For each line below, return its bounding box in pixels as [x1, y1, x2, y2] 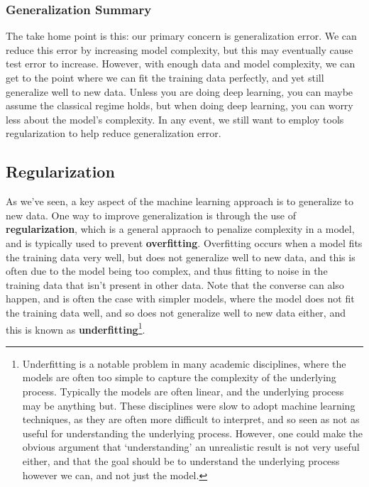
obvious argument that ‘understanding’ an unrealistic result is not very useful [22, 439, 360, 454]
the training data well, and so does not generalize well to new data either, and [6, 305, 346, 319]
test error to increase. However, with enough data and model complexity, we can [6, 56, 356, 71]
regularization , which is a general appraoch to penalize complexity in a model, [6, 221, 355, 236]
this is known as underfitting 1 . [6, 319, 145, 336]
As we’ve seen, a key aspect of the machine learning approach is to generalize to [6, 194, 353, 209]
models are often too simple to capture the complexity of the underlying [22, 370, 336, 385]
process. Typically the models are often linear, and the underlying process [22, 383, 344, 398]
